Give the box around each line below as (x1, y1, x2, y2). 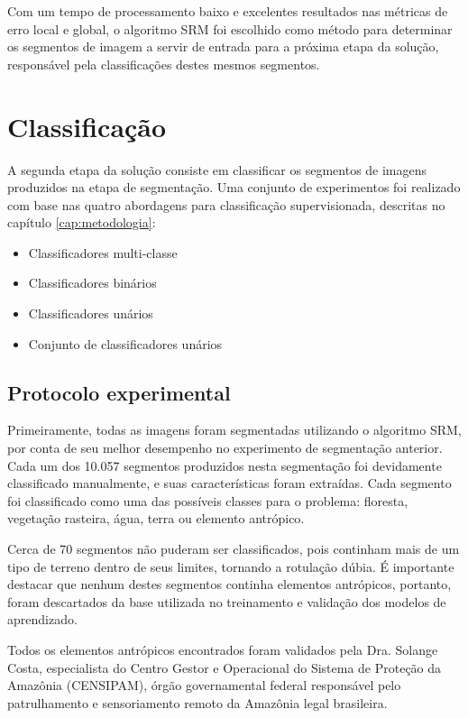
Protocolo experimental (7, 378, 231, 406)
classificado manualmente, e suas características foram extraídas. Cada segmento (7, 474, 452, 492)
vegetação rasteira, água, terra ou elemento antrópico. (7, 509, 305, 528)
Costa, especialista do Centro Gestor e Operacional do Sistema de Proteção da (7, 658, 442, 677)
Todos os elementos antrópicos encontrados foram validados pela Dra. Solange (7, 640, 438, 658)
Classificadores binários (28, 273, 157, 292)
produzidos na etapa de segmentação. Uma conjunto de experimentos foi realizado (7, 178, 461, 197)
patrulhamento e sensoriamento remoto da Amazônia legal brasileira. (7, 693, 388, 712)
